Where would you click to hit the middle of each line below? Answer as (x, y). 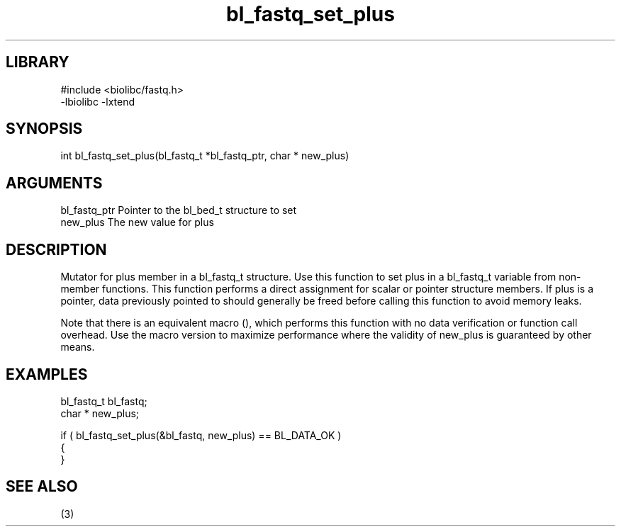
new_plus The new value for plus (137, 222)
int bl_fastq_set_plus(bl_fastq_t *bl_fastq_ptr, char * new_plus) (205, 156)
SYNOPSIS (44, 129)
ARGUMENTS (54, 183)
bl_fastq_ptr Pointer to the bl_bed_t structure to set (179, 210)
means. (78, 347)
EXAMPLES (47, 374)
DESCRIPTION (56, 249)
